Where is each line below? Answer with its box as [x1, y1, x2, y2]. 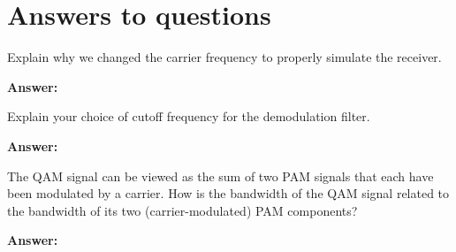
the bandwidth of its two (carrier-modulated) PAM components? [7, 201, 358, 219]
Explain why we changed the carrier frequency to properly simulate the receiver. [7, 48, 442, 66]
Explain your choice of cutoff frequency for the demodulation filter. [7, 107, 370, 126]
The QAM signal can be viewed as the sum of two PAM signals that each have [7, 166, 434, 185]
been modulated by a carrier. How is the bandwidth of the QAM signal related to [7, 184, 450, 202]
